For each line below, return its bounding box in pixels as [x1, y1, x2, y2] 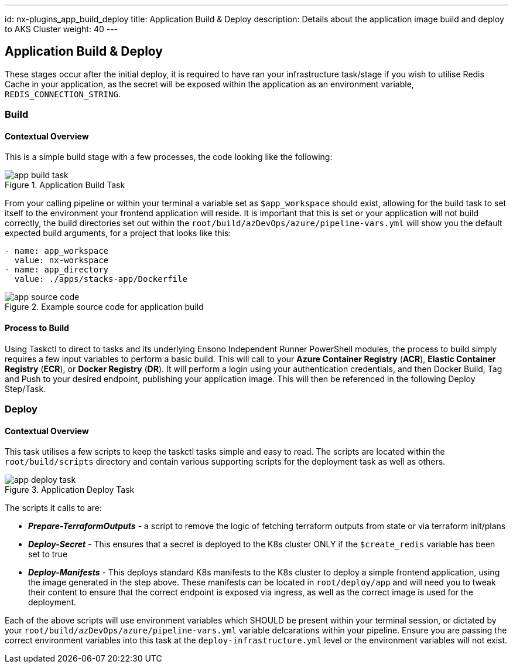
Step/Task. [5, 383, 46, 394]
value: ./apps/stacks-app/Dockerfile [14, 274, 187, 284]
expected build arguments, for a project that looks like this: [5, 228, 231, 238]
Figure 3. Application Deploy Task [5, 485, 135, 495]
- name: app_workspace [5, 246, 109, 256]
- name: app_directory [5, 265, 109, 275]
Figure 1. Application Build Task [5, 180, 125, 190]
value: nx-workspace [14, 255, 109, 265]
